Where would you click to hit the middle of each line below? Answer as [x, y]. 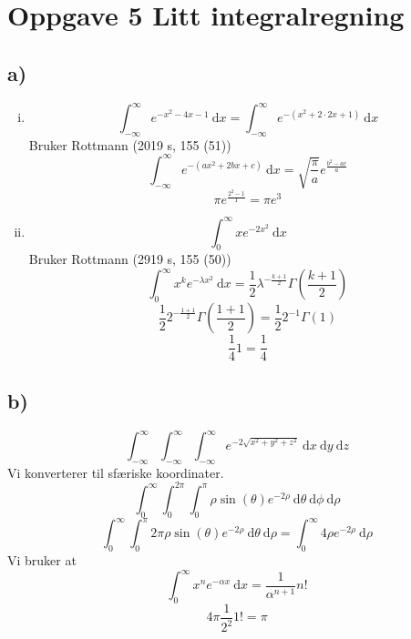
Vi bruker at [42, 560]
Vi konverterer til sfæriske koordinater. [116, 472]
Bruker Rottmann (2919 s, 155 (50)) [130, 259]
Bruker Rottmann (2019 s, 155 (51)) [130, 144]
